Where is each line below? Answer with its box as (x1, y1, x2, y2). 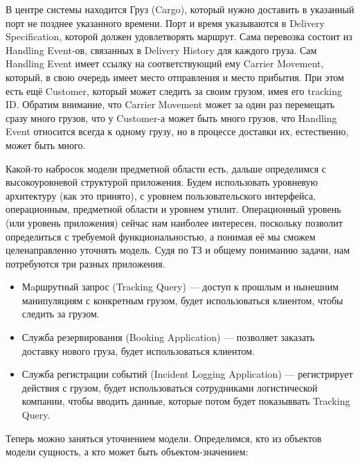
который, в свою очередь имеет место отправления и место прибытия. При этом (6, 69, 344, 84)
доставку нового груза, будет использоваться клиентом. (21, 343, 255, 358)
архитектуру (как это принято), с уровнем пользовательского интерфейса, (6, 188, 316, 202)
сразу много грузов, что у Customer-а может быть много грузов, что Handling (6, 110, 337, 125)
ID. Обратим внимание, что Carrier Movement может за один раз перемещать (6, 97, 335, 112)
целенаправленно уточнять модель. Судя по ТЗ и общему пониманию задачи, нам (6, 243, 350, 257)
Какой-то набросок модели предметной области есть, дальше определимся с (6, 161, 326, 175)
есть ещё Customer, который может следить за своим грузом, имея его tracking (6, 83, 343, 98)
